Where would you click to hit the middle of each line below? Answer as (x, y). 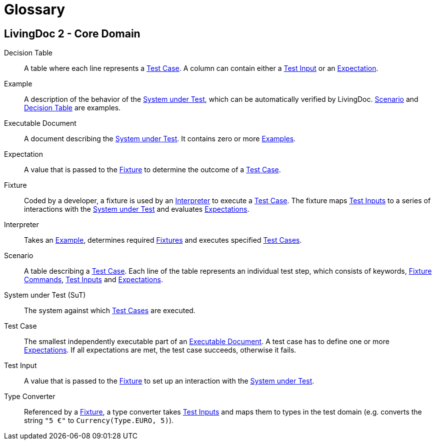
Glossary (35, 9)
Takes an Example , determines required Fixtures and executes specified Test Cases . (163, 240)
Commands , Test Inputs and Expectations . (93, 280)
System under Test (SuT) (45, 295)
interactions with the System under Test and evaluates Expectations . (137, 209)
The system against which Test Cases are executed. (110, 311)
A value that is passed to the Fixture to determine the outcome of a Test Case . (152, 170)
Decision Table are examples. (72, 108)
